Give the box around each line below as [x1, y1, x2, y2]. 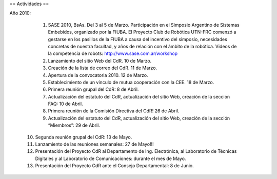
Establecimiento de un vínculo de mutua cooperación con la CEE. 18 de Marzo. [48, 79, 214, 85]
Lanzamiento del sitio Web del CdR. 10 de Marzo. [48, 57, 152, 64]
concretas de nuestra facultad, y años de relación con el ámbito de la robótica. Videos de [48, 43, 237, 49]
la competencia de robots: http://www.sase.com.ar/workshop [48, 50, 178, 56]
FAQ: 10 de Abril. [48, 101, 83, 107]
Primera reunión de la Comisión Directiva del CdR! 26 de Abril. [48, 108, 180, 114]
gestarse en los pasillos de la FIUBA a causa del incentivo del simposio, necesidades [48, 36, 228, 42]
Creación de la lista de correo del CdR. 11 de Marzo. [48, 65, 157, 71]
